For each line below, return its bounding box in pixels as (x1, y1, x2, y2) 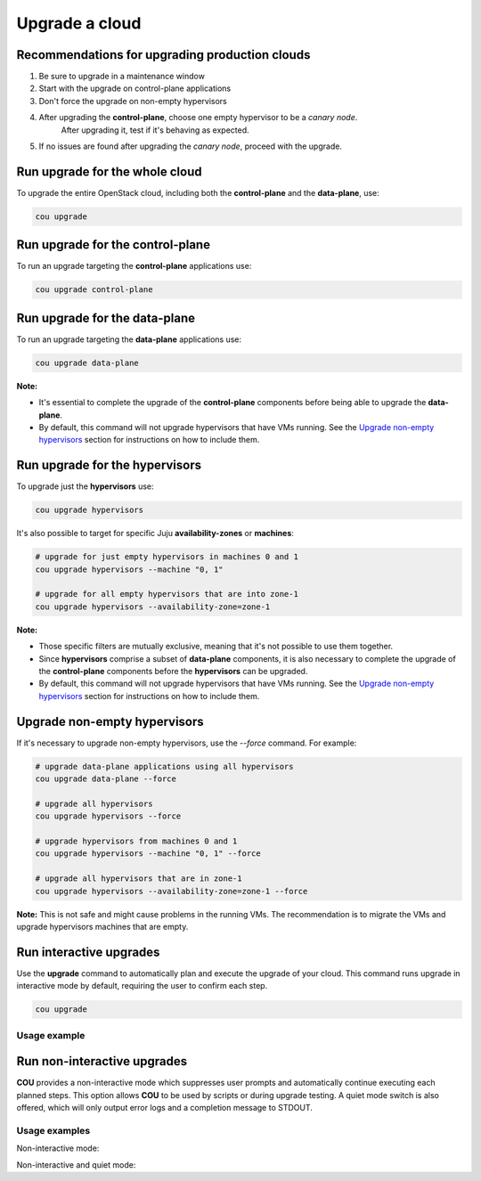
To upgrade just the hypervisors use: (16, 481, 155, 492)
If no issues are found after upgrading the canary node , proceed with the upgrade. (38, 141, 343, 151)
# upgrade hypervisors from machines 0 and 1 (35, 836, 238, 846)
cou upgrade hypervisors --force (35, 811, 182, 821)
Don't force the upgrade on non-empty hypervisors (38, 95, 227, 106)
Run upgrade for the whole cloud (16, 164, 202, 179)
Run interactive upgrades (16, 944, 160, 959)
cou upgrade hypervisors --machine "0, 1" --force (35, 849, 262, 859)
